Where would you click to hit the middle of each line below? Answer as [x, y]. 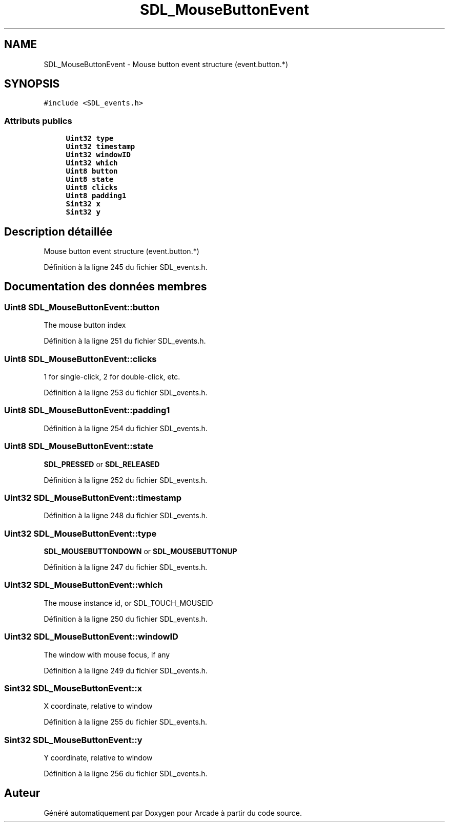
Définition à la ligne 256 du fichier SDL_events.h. [126, 774]
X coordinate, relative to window [98, 706]
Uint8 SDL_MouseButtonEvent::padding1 [87, 410]
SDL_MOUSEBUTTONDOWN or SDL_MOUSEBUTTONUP [140, 551]
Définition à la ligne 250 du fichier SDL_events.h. [126, 619]
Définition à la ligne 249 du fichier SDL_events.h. [126, 670]
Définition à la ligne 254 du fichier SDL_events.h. [126, 428]
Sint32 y [83, 212]
